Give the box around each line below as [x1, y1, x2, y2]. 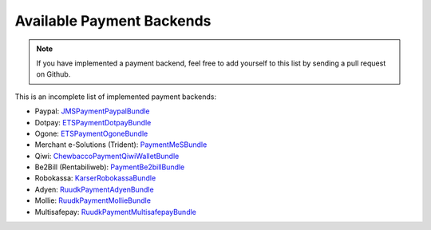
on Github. [36, 69, 71, 79]
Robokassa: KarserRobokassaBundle [34, 173, 156, 183]
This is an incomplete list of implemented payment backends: [14, 92, 217, 101]
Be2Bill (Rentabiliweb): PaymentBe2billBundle [34, 162, 185, 172]
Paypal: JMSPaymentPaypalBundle [34, 106, 151, 116]
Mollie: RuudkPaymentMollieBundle [34, 196, 152, 205]
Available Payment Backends [14, 12, 212, 30]
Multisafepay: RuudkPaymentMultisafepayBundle [34, 207, 197, 216]
